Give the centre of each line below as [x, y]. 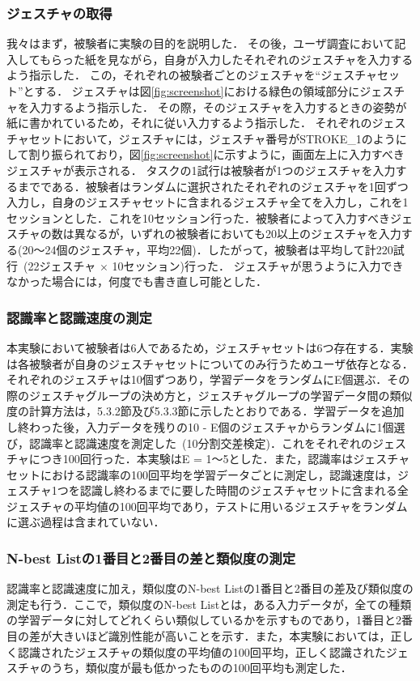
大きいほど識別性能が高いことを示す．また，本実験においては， [221, 636]
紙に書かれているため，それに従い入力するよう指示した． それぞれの [189, 123]
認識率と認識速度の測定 [79, 317]
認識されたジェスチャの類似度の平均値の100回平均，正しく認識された [202, 651]
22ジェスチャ [62, 265]
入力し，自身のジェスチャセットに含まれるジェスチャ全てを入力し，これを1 [208, 202]
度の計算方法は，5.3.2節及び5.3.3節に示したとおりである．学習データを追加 [206, 411]
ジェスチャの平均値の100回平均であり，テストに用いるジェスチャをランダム [207, 506]
